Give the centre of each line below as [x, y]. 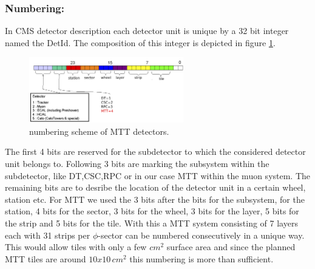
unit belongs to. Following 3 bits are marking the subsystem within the [137, 163]
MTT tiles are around [46, 258]
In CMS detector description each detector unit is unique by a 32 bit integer [147, 31]
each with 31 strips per [48, 235]
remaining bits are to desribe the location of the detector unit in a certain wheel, [155, 187]
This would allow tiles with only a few [76, 247]
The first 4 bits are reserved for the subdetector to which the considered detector [155, 152]
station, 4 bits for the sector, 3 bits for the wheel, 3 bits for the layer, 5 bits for [152, 211]
